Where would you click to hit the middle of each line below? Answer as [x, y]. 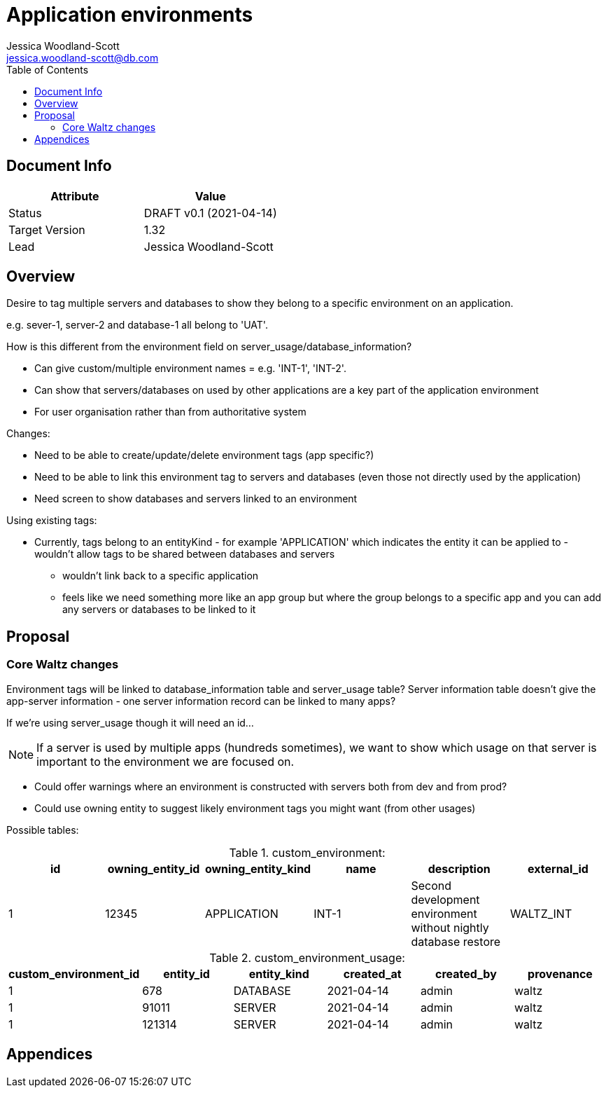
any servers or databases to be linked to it [159, 610]
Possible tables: [43, 830]
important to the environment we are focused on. [165, 761]
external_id [558, 868]
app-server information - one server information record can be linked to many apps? [201, 701]
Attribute [75, 196]
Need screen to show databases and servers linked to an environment [196, 499]
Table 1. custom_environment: [307, 852]
